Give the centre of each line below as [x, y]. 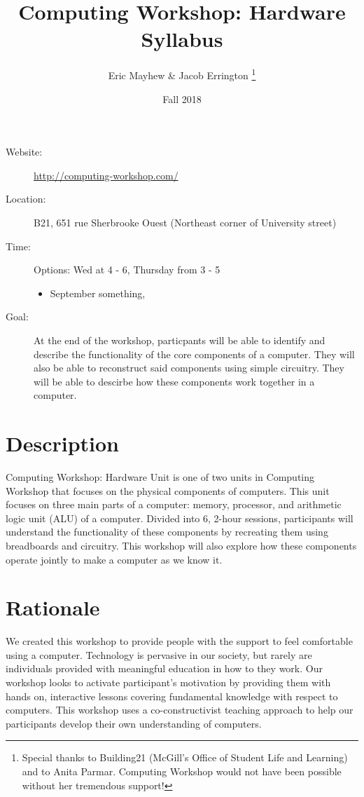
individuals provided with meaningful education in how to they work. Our [164, 668]
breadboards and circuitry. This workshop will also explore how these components [181, 545]
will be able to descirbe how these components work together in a [174, 381]
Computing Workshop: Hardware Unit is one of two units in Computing [160, 477]
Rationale [53, 607]
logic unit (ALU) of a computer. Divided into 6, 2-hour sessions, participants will [180, 518]
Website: [24, 152]
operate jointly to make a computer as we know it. [114, 559]
